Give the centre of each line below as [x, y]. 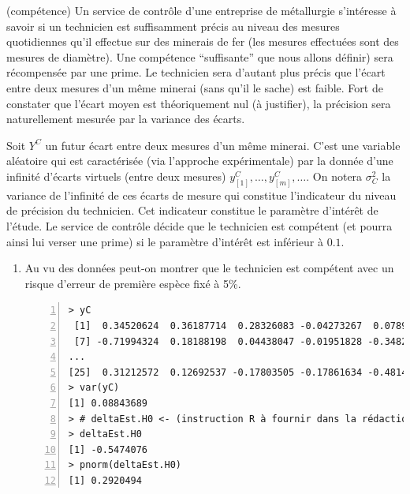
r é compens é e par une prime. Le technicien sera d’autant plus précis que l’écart [196, 72]
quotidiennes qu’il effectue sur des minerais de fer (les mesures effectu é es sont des [203, 41]
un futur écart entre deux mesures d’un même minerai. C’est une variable [223, 145]
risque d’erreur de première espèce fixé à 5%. [133, 283]
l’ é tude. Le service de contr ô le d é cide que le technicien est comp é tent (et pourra [199, 225]
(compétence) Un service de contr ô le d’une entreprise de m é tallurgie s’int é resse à [201, 10]
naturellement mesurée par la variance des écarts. [126, 119]
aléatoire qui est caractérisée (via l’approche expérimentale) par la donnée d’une [200, 161]
